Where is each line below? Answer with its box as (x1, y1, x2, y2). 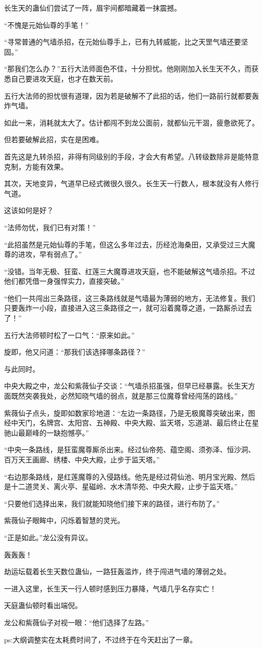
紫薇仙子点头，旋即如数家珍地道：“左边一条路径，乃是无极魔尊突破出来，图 (4, 407, 255, 418)
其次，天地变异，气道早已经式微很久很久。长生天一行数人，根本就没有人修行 (4, 178, 259, 189)
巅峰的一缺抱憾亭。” (25, 427, 89, 438)
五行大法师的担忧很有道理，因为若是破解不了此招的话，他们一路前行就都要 (4, 90, 252, 101)
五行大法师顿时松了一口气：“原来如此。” (4, 329, 135, 340)
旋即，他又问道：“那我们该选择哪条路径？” (4, 347, 146, 357)
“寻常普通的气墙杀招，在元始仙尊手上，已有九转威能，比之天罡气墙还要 (4, 36, 241, 47)
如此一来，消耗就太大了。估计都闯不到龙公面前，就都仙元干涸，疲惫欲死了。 (4, 117, 259, 127)
